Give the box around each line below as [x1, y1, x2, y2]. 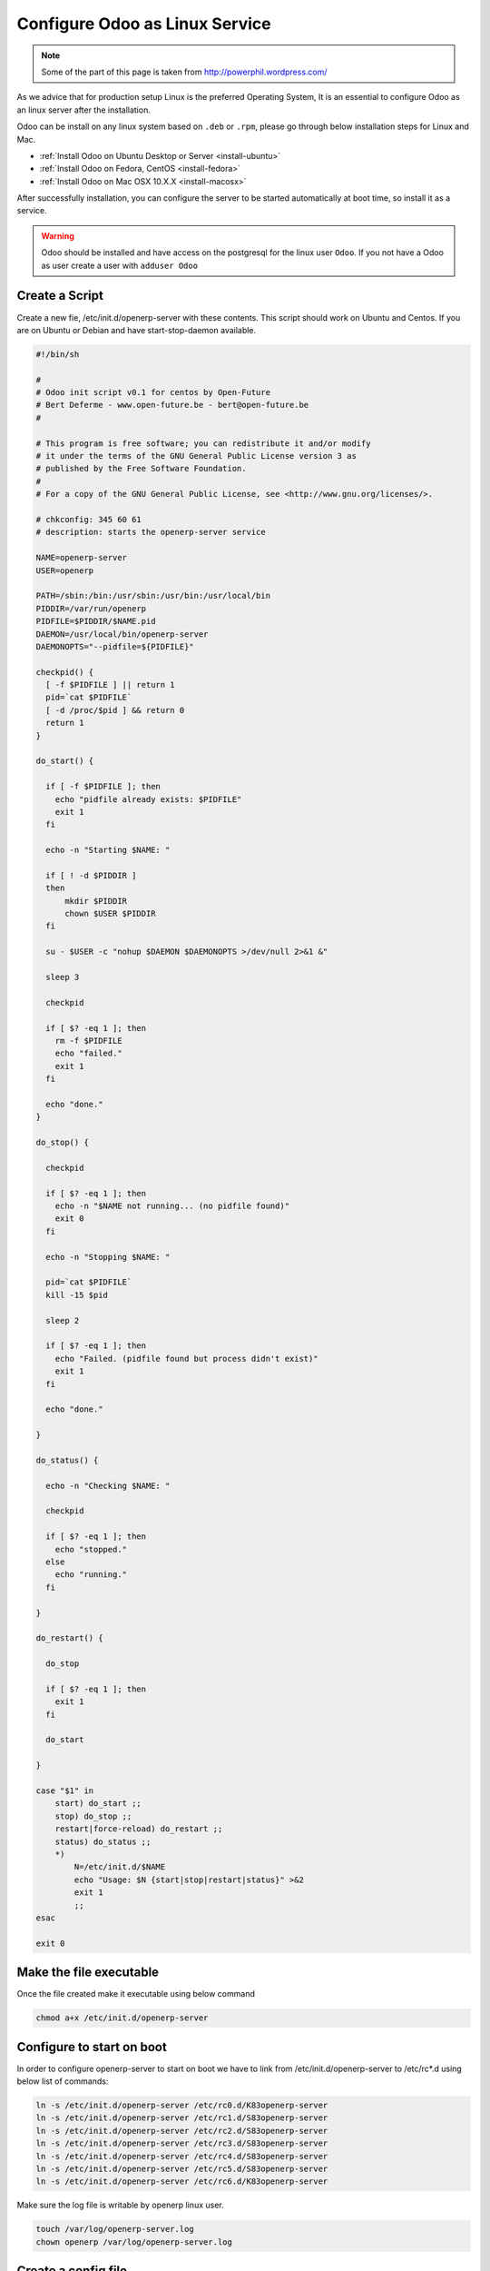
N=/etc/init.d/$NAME [73, 1862, 166, 1872]
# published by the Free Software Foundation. [35, 463, 247, 474]
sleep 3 [45, 972, 80, 983]
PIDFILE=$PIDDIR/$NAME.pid [35, 616, 156, 627]
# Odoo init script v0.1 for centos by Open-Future [35, 387, 271, 398]
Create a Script [16, 288, 103, 303]
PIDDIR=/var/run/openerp [35, 603, 147, 613]
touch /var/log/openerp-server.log [35, 2224, 194, 2235]
